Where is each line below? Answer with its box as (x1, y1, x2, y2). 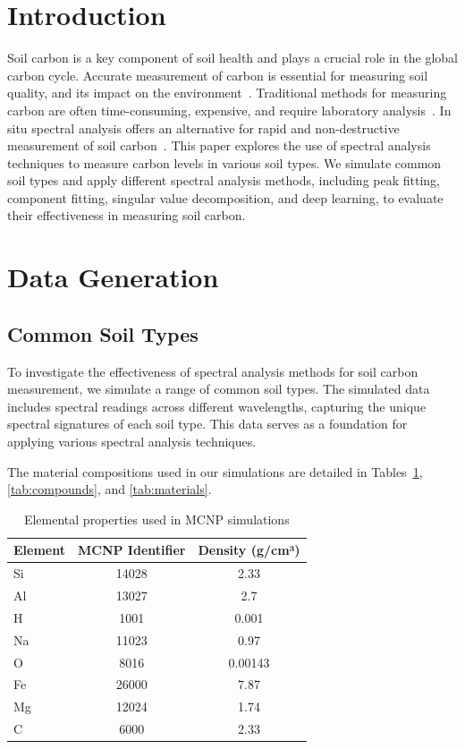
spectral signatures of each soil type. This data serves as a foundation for (7, 414, 408, 433)
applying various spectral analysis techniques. (7, 432, 257, 451)
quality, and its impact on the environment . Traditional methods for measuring (7, 83, 447, 102)
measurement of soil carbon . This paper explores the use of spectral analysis (7, 136, 431, 155)
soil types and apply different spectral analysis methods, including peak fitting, (7, 171, 440, 190)
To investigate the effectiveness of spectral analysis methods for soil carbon (7, 362, 418, 380)
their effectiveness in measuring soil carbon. (7, 206, 246, 225)
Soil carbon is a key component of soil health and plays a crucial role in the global (7, 48, 458, 67)
